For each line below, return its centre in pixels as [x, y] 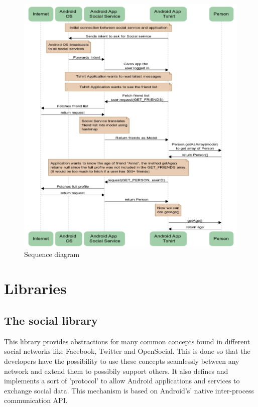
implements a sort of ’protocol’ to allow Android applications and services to [122, 381]
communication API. [36, 400]
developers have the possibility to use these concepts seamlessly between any [122, 361]
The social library [51, 320]
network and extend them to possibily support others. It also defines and [116, 371]
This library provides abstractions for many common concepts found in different [127, 341]
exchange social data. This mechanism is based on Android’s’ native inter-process [129, 390]
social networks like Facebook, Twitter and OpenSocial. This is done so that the [127, 351]
